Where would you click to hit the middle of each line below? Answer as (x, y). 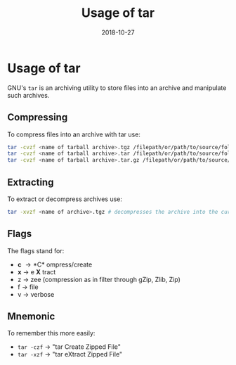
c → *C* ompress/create (55, 264)
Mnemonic (31, 317)
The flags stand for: (36, 250)
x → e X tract (37, 271)
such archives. (28, 95)
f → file (28, 287)
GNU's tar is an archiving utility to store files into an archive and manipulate (117, 88)
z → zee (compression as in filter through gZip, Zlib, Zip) (99, 279)
